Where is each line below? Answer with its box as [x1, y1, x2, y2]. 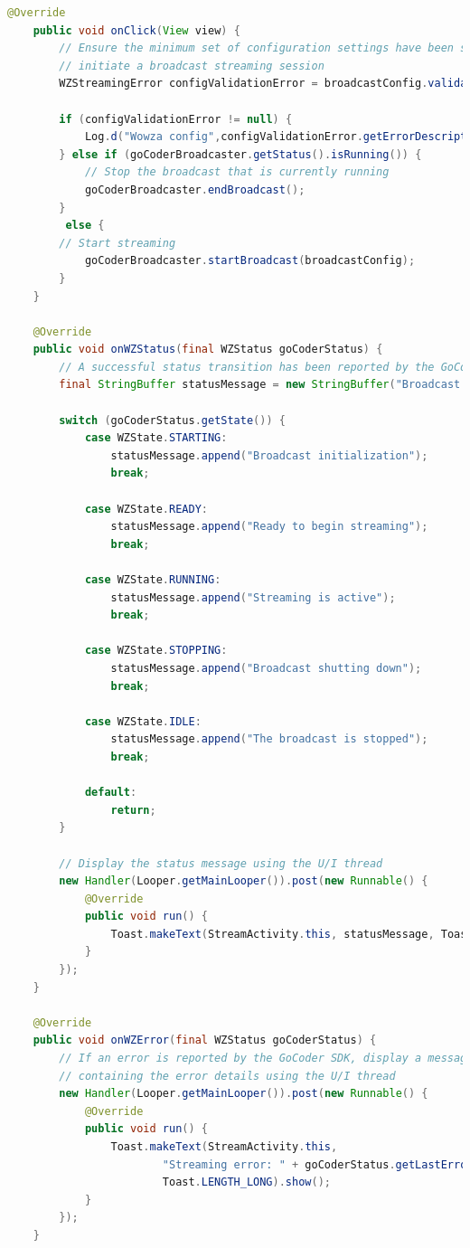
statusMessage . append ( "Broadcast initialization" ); [110, 449, 428, 462]
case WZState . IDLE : [84, 714, 202, 728]
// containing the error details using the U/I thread [59, 1069, 396, 1083]
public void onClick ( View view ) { [33, 24, 240, 37]
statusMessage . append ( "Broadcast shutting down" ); [110, 661, 422, 675]
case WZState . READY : [84, 502, 208, 515]
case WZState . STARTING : [84, 431, 228, 445]
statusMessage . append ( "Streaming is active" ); [110, 591, 396, 604]
